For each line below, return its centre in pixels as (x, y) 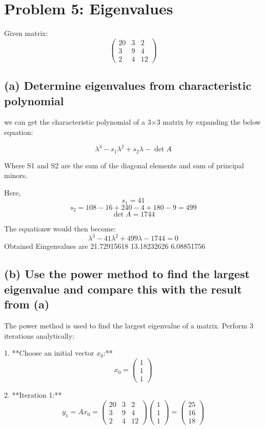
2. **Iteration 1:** (33, 394)
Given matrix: (26, 33)
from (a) (27, 304)
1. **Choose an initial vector (49, 353)
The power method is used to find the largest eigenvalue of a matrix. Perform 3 (129, 325)
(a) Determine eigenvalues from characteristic (128, 85)
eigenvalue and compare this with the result (123, 289)
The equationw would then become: (60, 229)
